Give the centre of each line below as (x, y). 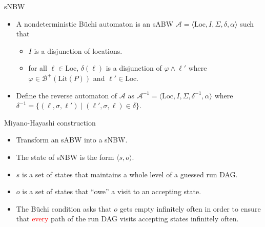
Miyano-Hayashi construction (50, 122)
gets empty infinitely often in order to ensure (190, 208)
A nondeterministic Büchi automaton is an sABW (95, 23)
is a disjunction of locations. (78, 50)
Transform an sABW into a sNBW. (72, 140)
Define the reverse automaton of (67, 95)
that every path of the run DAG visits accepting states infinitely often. (127, 219)
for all (38, 68)
